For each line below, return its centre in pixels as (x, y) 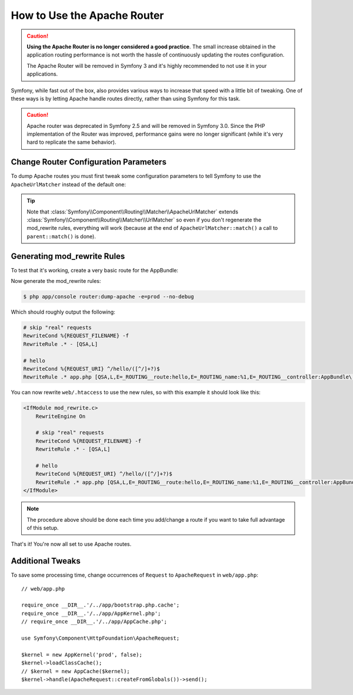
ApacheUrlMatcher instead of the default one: (69, 184)
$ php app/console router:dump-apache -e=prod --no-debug (109, 297)
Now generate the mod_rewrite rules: (56, 281)
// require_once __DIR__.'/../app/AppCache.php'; (94, 622)
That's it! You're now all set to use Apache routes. (71, 544)
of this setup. (43, 528)
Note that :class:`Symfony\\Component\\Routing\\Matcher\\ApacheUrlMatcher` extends (132, 212)
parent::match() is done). (61, 236)
